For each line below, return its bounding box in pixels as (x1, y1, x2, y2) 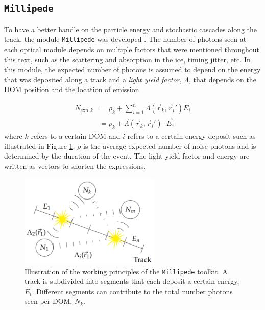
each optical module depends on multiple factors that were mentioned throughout (4, 44, 260, 55)
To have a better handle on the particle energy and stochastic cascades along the (4, 24, 257, 34)
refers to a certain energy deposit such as (127, 130, 256, 141)
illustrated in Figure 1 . (4, 140, 75, 151)
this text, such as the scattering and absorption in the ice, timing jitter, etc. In (4, 54, 251, 64)
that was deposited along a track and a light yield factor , (4, 74, 182, 84)
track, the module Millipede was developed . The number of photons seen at (4, 34, 247, 45)
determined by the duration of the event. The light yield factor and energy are (4, 150, 250, 161)
